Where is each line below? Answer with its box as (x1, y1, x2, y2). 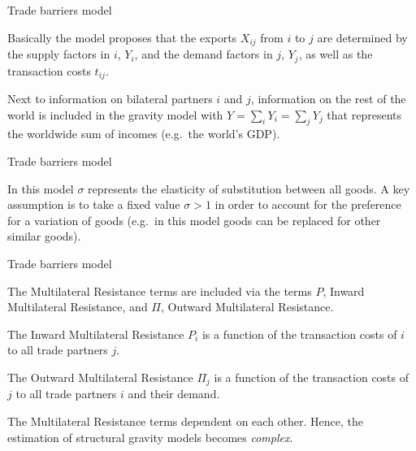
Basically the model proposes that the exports (7, 28, 237, 46)
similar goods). (7, 228, 81, 245)
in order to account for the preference (214, 196, 401, 213)
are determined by (317, 28, 408, 46)
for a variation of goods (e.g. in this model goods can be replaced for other (7, 211, 381, 228)
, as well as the (298, 46, 373, 63)
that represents (327, 106, 401, 123)
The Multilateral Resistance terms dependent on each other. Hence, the (7, 412, 364, 429)
